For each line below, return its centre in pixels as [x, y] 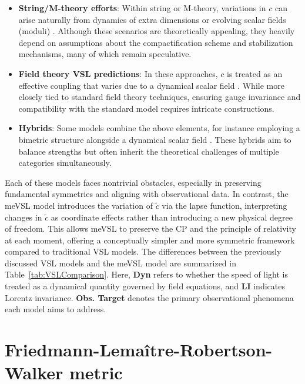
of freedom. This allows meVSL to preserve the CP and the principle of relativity [150, 228]
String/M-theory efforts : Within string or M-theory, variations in [142, 8]
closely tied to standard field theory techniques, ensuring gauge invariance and [160, 97]
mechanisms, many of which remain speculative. [105, 54]
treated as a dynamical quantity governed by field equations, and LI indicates [145, 286]
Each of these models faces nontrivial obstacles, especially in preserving [133, 182]
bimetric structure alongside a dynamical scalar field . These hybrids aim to [155, 139]
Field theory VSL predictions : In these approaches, [118, 73]
